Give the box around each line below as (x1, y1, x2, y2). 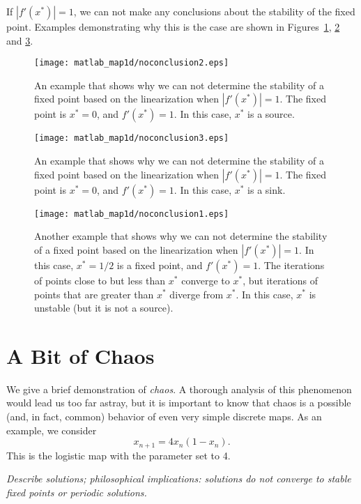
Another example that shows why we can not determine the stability (34, 229, 328, 243)
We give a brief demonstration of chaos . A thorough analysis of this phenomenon (6, 381, 352, 396)
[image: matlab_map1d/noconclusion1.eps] (34, 208, 229, 219)
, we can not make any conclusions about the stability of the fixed (73, 4, 355, 18)
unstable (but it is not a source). (34, 300, 174, 315)
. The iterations (258, 257, 325, 272)
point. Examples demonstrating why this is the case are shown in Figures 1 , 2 (6, 20, 340, 33)
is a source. (247, 107, 295, 121)
